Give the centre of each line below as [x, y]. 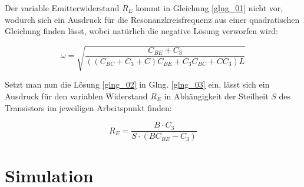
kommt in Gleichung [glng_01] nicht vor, [209, 8]
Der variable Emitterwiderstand [62, 8]
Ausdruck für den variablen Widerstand [76, 96]
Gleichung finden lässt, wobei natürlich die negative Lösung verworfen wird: [141, 31]
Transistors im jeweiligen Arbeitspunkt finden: [88, 107]
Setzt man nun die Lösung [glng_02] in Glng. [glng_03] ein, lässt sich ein [137, 84]
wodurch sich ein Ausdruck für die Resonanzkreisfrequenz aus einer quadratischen [152, 19]
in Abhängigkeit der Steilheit [216, 96]
